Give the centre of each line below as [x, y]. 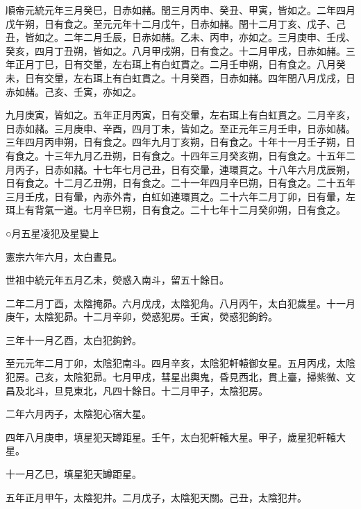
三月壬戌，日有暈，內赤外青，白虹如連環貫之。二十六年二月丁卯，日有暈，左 [180, 196]
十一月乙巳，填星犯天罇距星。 [74, 474]
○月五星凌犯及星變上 [52, 233]
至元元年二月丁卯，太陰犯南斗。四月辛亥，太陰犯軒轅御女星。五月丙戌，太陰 [180, 363]
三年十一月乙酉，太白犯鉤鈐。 [74, 339]
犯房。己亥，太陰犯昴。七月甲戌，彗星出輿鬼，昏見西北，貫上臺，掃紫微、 [176, 377]
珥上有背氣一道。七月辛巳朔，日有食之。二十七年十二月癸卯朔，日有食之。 [176, 210]
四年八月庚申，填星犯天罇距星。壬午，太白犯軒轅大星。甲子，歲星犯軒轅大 [176, 437]
